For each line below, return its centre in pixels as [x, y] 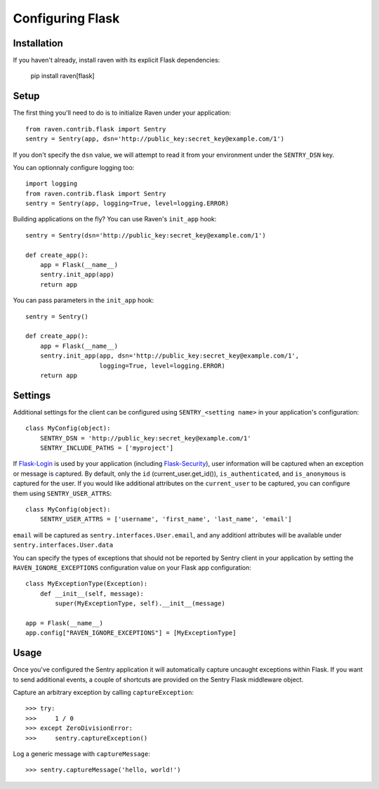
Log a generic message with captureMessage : [82, 754]
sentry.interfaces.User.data [63, 545]
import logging [52, 184]
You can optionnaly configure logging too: [74, 167]
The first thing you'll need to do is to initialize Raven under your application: [122, 113]
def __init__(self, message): [92, 593]
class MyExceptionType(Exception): [87, 584]
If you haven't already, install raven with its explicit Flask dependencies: [117, 60]
